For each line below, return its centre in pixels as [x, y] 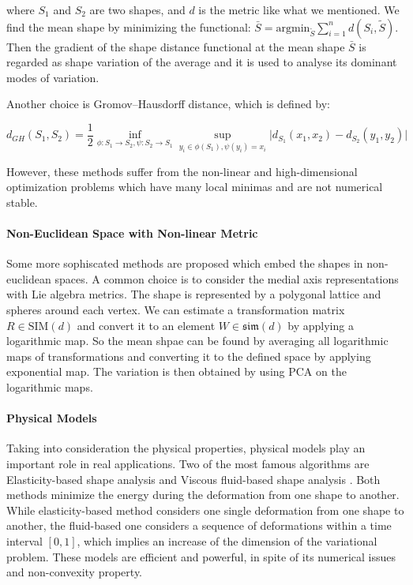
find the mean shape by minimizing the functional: [129, 26]
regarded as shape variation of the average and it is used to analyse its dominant [202, 62]
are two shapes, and [137, 9]
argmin [293, 28]
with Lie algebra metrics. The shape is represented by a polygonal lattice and [194, 294]
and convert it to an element [146, 325]
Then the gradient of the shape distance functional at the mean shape [176, 46]
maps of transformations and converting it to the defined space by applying [189, 356]
